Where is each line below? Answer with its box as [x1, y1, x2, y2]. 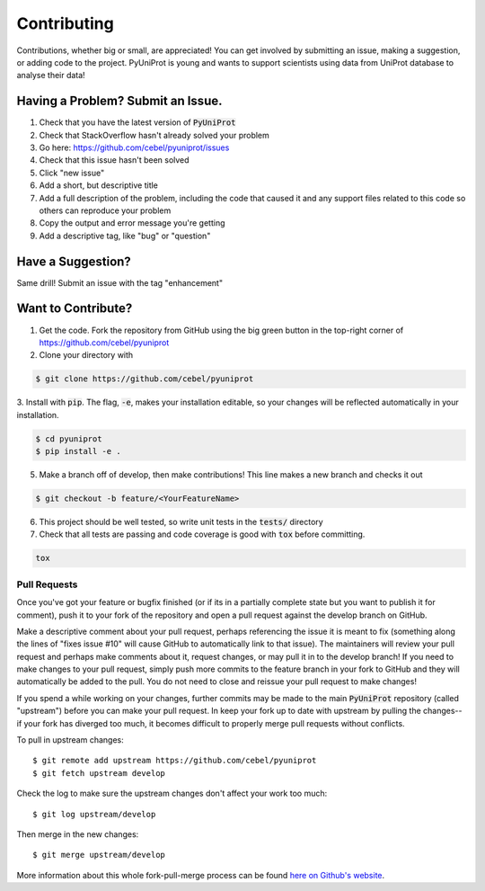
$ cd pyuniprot [35, 433, 102, 444]
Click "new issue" [39, 167, 105, 178]
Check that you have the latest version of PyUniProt [39, 117, 236, 128]
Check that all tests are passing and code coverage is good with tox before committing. [39, 529, 366, 539]
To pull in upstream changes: [16, 735, 125, 745]
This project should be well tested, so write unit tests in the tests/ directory [39, 517, 323, 528]
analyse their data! [16, 70, 85, 81]
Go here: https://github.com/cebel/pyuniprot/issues [39, 142, 230, 153]
